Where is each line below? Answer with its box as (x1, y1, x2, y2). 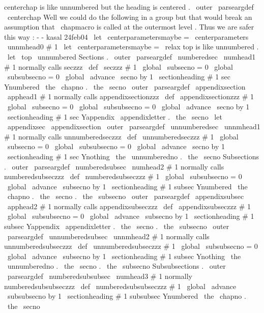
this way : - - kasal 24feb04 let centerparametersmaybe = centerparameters (4, 31, 249, 42)
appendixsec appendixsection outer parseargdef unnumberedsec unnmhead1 (7, 121, 260, 132)
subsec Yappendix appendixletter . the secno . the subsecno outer (4, 221, 229, 232)
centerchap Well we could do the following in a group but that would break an (7, 11, 252, 22)
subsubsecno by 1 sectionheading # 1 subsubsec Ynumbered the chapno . (7, 291, 246, 301)
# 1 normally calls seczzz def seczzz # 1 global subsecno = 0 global (4, 61, 233, 72)
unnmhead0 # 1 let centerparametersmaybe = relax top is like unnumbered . (7, 41, 259, 52)
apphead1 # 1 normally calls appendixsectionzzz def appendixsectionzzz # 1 (7, 91, 254, 102)
